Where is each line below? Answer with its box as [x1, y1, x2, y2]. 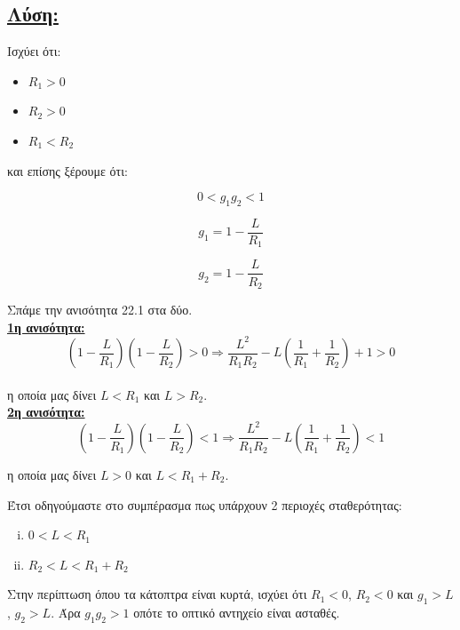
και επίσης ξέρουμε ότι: [7, 161, 128, 179]
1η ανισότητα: [7, 317, 85, 336]
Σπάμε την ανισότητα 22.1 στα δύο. [7, 300, 193, 318]
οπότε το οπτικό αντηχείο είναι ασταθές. [133, 603, 340, 622]
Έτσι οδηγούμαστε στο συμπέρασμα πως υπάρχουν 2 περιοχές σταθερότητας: [7, 495, 402, 514]
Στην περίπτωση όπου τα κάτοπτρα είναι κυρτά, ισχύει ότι [7, 585, 307, 603]
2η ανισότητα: [7, 403, 85, 421]
